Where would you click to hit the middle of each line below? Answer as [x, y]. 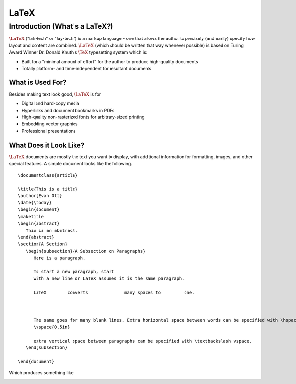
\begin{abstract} [39, 224]
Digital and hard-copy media [50, 103]
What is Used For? [38, 82]
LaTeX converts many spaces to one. [114, 293]
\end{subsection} [46, 348]
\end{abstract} [36, 237]
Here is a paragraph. [59, 258]
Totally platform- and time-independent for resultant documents [87, 68]
